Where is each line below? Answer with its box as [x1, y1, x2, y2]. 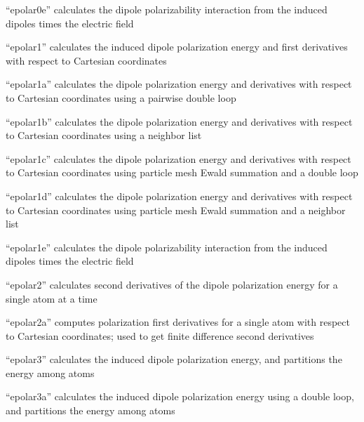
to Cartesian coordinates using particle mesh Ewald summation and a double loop [6, 165, 358, 180]
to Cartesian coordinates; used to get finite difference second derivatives [6, 328, 314, 343]
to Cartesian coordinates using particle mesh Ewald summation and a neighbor [6, 202, 346, 217]
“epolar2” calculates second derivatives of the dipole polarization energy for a [6, 277, 338, 291]
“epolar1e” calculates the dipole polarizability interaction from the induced [6, 239, 328, 254]
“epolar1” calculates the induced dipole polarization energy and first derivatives [6, 39, 348, 54]
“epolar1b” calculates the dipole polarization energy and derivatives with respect [6, 114, 353, 128]
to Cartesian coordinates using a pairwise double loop [6, 90, 236, 105]
